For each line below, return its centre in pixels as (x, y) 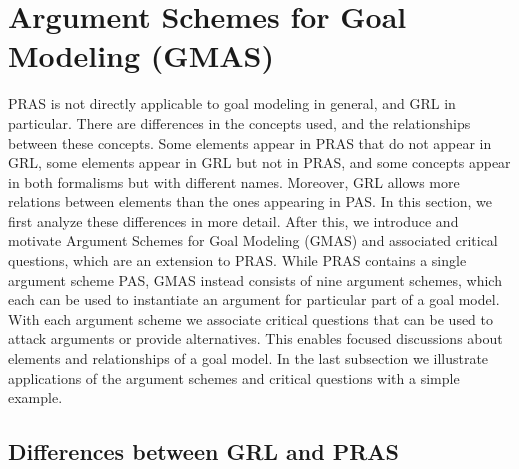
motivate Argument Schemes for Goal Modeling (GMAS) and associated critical (253, 240)
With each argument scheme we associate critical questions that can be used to (251, 318)
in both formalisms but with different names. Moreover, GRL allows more (234, 181)
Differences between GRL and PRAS (204, 451)
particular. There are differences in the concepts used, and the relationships (239, 122)
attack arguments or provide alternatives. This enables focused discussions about (255, 338)
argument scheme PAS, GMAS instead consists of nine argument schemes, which (255, 279)
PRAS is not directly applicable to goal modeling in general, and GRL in (232, 103)
